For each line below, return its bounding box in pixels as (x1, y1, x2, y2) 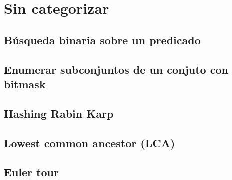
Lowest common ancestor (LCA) (4, 135, 175, 150)
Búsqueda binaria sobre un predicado (4, 32, 201, 47)
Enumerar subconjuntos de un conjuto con (4, 61, 228, 77)
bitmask (4, 76, 46, 91)
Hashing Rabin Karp (4, 105, 114, 121)
